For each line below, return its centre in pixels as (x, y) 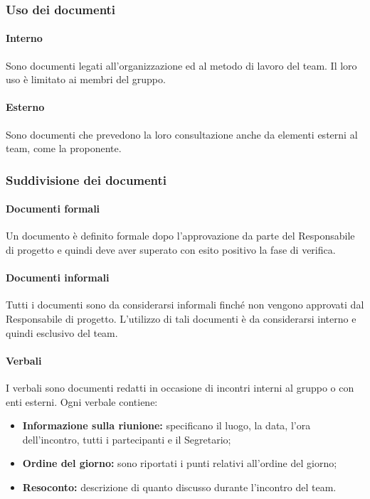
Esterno (25, 107)
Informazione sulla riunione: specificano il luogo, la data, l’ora (166, 425)
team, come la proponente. (64, 148)
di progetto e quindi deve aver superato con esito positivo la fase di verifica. (171, 250)
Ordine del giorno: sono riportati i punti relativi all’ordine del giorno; (180, 463)
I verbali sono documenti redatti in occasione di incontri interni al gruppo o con (180, 388)
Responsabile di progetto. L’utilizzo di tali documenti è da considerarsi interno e (181, 319)
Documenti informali (58, 278)
